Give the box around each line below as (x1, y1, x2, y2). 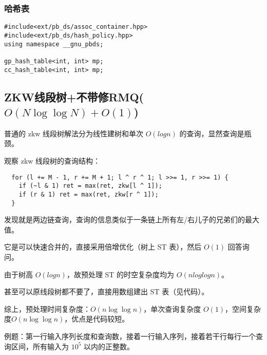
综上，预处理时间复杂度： (4, 303, 90, 314)
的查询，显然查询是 (179, 128, 244, 138)
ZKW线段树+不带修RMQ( (4, 88, 144, 104)
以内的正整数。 (84, 341, 135, 351)
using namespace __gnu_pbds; (4, 40, 104, 48)
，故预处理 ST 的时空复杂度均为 (66, 269, 175, 279)
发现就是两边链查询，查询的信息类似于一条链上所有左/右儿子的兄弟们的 (4, 214, 245, 225)
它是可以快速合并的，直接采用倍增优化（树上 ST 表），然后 (4, 241, 202, 252)
